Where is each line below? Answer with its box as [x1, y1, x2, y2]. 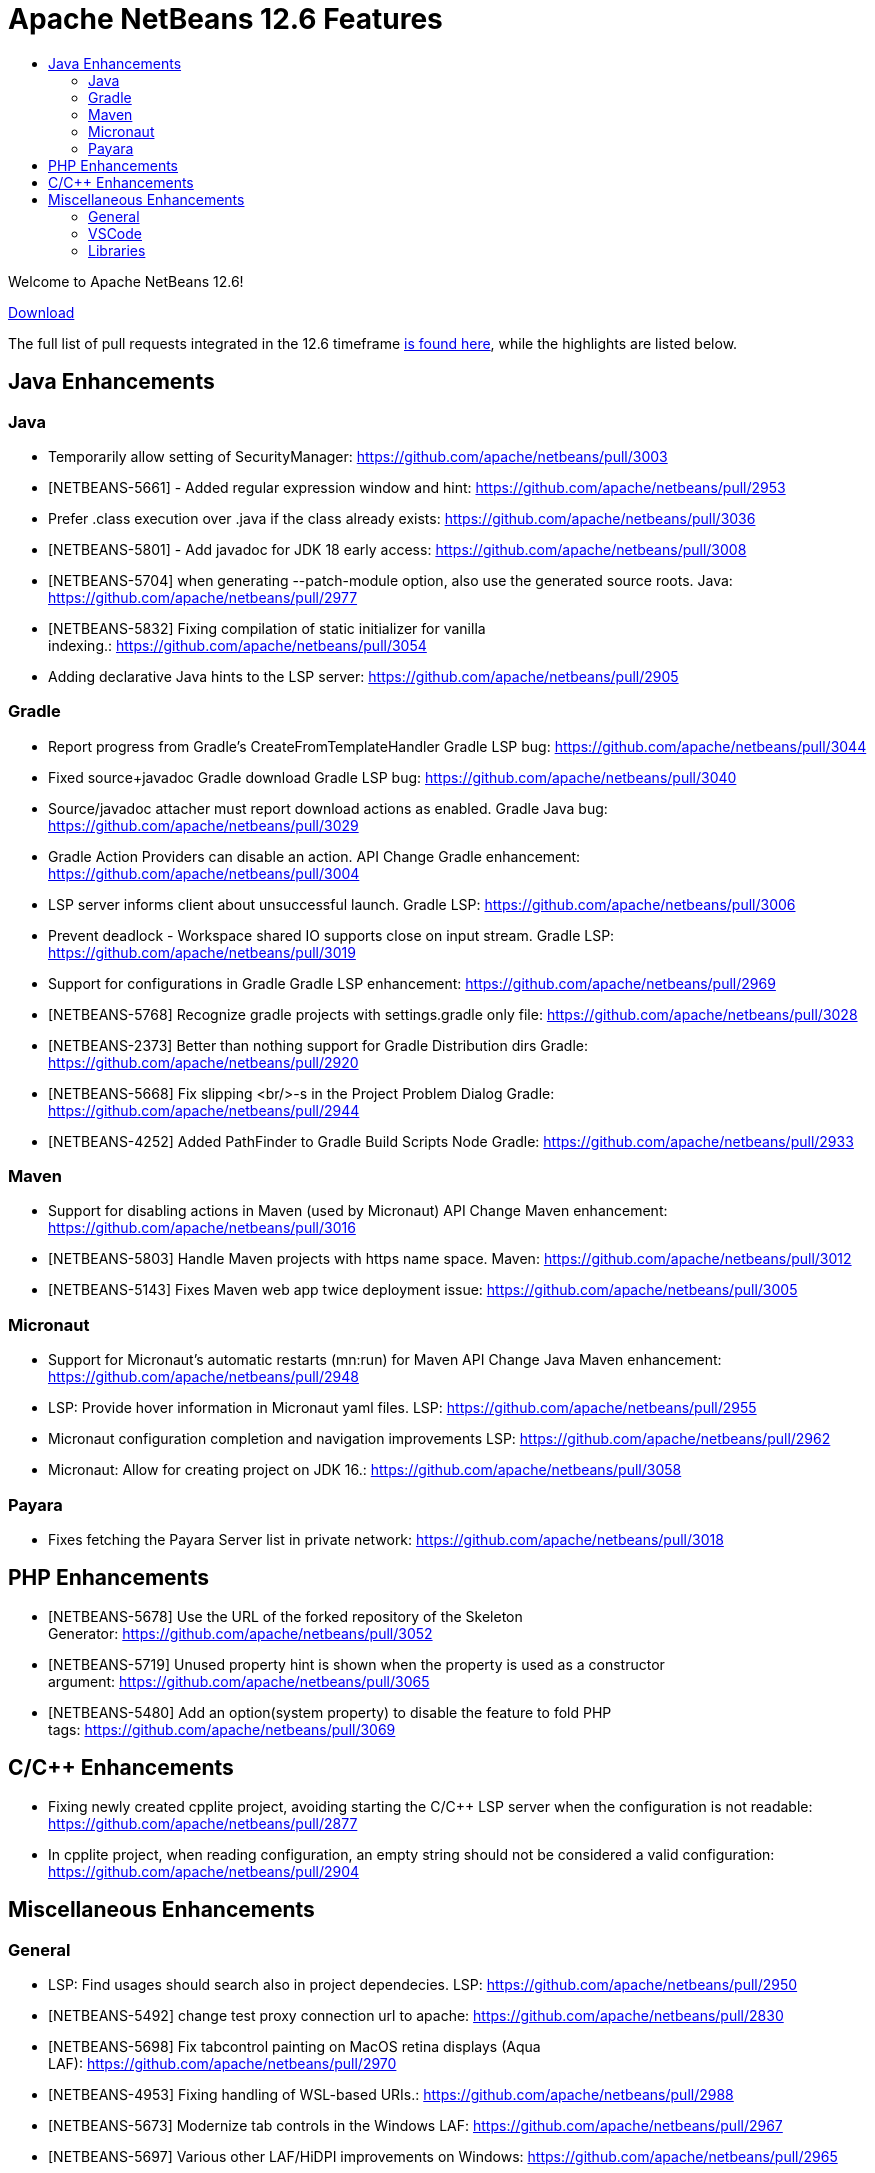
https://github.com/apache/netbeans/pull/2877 [48, 1814, 358, 1832]
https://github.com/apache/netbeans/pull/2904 [48, 1862, 360, 1880]
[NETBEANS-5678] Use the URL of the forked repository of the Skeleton [48, 1607, 523, 1625]
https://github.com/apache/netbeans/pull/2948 [48, 1368, 359, 1386]
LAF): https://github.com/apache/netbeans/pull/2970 [48, 2054, 397, 2072]
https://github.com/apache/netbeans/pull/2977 [48, 588, 358, 606]
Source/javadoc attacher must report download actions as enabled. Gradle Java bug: [48, 799, 608, 817]
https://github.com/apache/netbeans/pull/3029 [48, 816, 359, 834]
